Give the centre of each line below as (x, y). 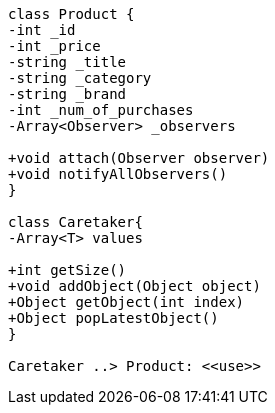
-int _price (54, 46)
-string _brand (67, 94)
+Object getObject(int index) (126, 302)
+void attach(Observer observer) (139, 158)
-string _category (80, 78)
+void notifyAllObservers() (118, 174)
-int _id (42, 30)
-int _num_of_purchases (101, 110)
